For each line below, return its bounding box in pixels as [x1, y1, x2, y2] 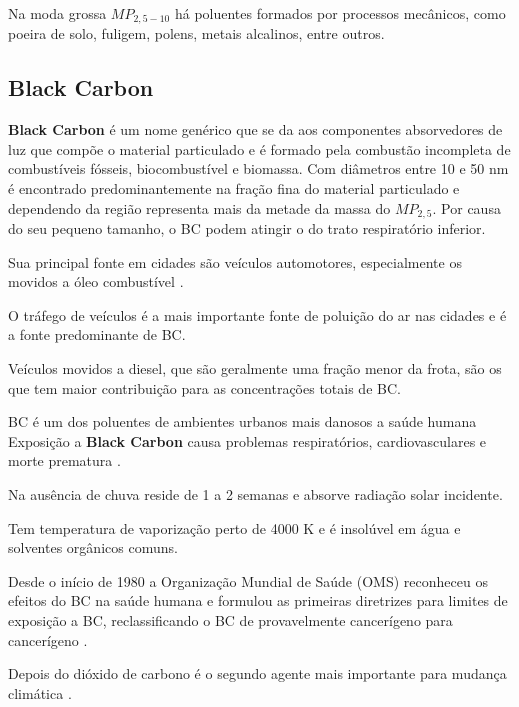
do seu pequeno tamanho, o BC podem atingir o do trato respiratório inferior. [8, 218, 486, 239]
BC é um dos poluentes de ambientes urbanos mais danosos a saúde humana [8, 411, 477, 432]
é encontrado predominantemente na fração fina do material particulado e [8, 178, 460, 199]
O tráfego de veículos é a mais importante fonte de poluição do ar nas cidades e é [8, 304, 507, 325]
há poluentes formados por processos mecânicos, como [174, 3, 506, 23]
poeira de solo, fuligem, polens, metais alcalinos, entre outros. [8, 23, 385, 44]
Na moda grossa [8, 3, 107, 23]
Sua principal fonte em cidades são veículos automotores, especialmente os [8, 251, 462, 272]
